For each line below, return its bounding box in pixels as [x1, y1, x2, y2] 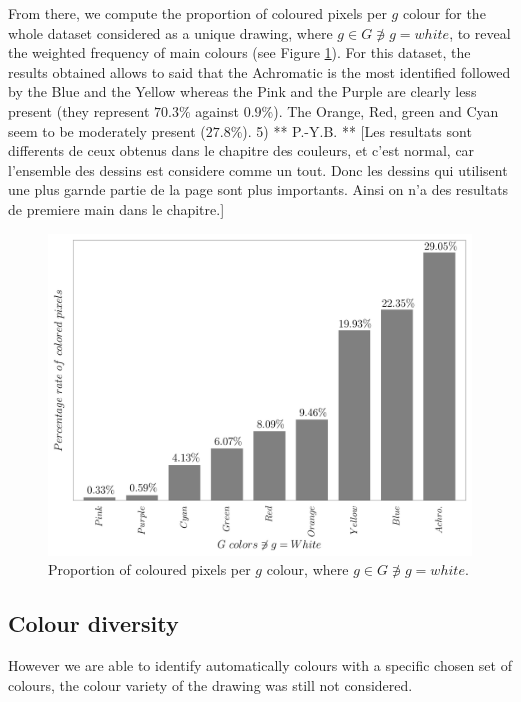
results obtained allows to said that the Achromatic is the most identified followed [8, 61, 511, 82]
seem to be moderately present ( [8, 120, 206, 141]
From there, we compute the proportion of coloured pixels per [8, 3, 387, 23]
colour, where [266, 559, 349, 580]
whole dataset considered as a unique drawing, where [8, 22, 333, 43]
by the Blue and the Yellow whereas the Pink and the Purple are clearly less [8, 81, 477, 102]
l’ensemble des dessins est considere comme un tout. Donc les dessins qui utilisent [8, 159, 508, 180]
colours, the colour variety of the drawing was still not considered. [8, 674, 413, 695]
